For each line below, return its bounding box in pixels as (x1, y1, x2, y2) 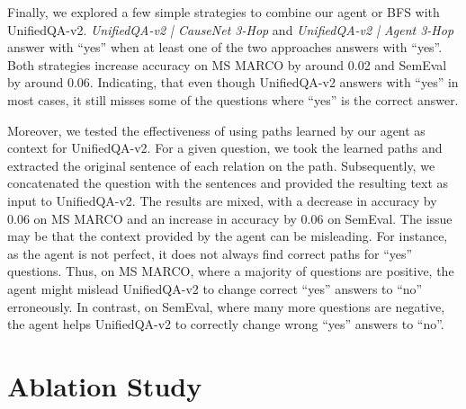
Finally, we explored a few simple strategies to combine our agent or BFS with (7, 3, 440, 21)
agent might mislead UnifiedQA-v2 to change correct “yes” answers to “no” (7, 279, 423, 298)
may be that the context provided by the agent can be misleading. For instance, (7, 227, 448, 245)
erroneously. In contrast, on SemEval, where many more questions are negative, (7, 297, 445, 316)
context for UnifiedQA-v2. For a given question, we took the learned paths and (7, 138, 443, 157)
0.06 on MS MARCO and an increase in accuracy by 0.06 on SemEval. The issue (7, 209, 453, 227)
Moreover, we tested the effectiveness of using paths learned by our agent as (7, 120, 426, 139)
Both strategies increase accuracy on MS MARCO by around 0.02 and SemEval (7, 55, 447, 74)
